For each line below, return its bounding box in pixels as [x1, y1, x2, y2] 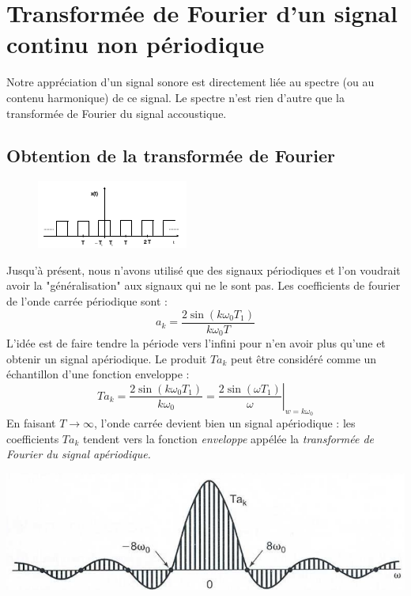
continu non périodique [6, 28, 265, 60]
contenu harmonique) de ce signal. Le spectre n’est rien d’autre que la [6, 89, 345, 105]
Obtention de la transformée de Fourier [6, 143, 336, 168]
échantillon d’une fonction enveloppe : [6, 366, 190, 382]
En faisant [6, 415, 56, 431]
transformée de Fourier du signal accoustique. [6, 104, 227, 121]
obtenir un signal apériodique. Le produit [6, 350, 207, 366]
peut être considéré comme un [231, 350, 377, 366]
